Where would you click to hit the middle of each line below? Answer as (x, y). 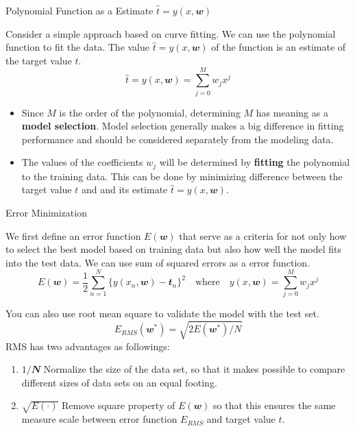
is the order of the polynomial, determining (150, 112)
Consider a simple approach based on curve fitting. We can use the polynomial (171, 33)
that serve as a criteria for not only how (263, 235)
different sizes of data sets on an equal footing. (119, 382)
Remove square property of (118, 405)
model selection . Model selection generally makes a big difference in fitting (183, 126)
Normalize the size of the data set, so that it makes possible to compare (194, 369)
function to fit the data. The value (78, 47)
